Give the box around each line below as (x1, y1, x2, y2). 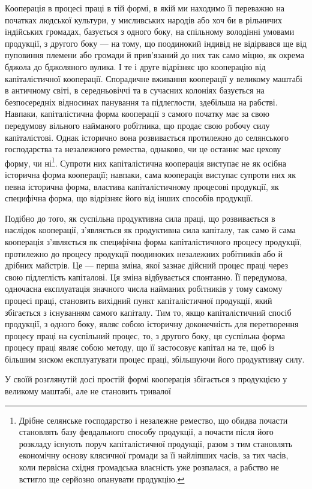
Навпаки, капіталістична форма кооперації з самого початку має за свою (5, 107, 270, 120)
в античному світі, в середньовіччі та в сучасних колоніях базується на (5, 84, 265, 96)
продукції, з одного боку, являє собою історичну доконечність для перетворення (5, 318, 299, 330)
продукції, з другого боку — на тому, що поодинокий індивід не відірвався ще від (5, 37, 307, 49)
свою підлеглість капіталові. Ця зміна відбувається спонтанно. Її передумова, (5, 270, 287, 283)
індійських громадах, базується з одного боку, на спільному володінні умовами (5, 25, 295, 38)
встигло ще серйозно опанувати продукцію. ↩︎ (19, 472, 185, 485)
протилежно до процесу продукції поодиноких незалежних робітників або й (5, 247, 283, 259)
